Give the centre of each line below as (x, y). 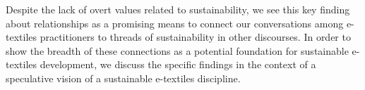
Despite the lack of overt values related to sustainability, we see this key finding (178, 9)
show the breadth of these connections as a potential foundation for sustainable (177, 50)
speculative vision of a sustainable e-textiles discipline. (123, 78)
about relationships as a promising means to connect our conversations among (175, 23)
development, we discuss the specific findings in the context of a (178, 64)
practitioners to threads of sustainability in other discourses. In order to (195, 37)
